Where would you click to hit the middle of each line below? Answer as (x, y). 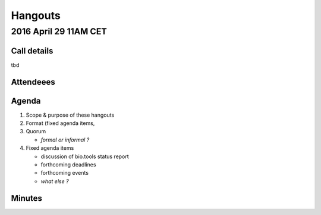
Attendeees (33, 82)
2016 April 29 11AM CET (59, 31)
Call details (32, 51)
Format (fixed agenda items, (60, 123)
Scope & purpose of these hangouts (70, 115)
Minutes (27, 198)
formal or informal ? (65, 140)
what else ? (55, 181)
